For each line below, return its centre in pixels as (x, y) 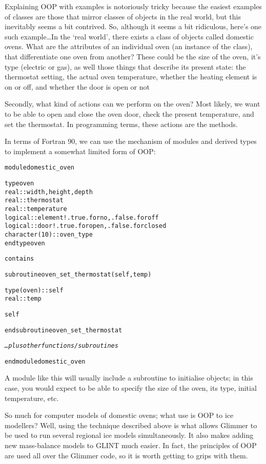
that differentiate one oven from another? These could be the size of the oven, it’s (133, 56)
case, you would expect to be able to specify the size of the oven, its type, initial (131, 388)
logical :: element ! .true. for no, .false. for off (82, 217)
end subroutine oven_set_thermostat (64, 330)
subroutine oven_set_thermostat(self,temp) (78, 274)
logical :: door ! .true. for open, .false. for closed (86, 226)
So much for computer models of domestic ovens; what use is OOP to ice (119, 415)
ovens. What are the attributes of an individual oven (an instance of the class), (129, 46)
